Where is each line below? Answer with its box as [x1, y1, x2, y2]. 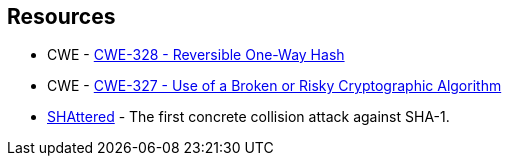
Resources [7, 4, 116, 29]
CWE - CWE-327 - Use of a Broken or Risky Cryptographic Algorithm [47, 77, 502, 95]
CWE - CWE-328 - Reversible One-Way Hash [47, 46, 345, 64]
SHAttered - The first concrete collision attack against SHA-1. [47, 108, 450, 126]
